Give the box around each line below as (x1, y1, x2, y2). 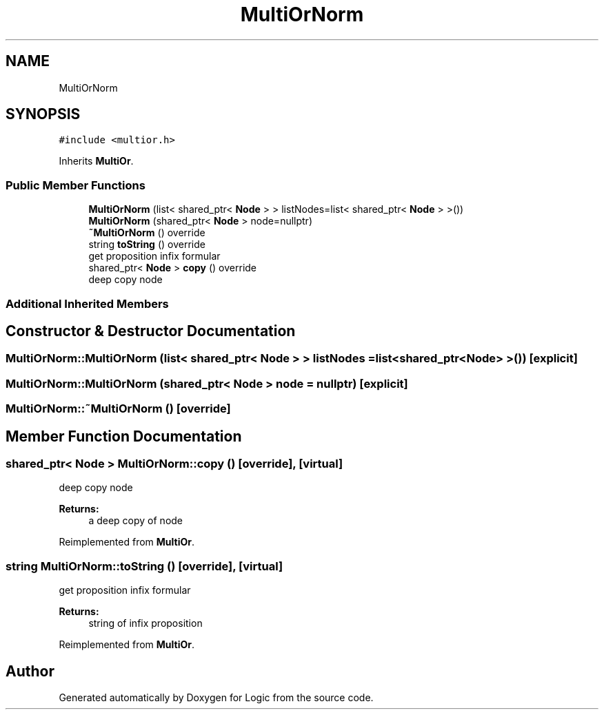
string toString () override (88, 238, 205, 251)
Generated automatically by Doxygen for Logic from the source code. (59, 691, 374, 703)
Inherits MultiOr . (59, 155, 134, 167)
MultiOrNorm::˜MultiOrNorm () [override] (6, 402, 231, 416)
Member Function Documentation (6, 427, 242, 445)
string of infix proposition (88, 617, 203, 630)
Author (6, 662, 54, 680)
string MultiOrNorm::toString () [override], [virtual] (6, 559, 283, 573)
